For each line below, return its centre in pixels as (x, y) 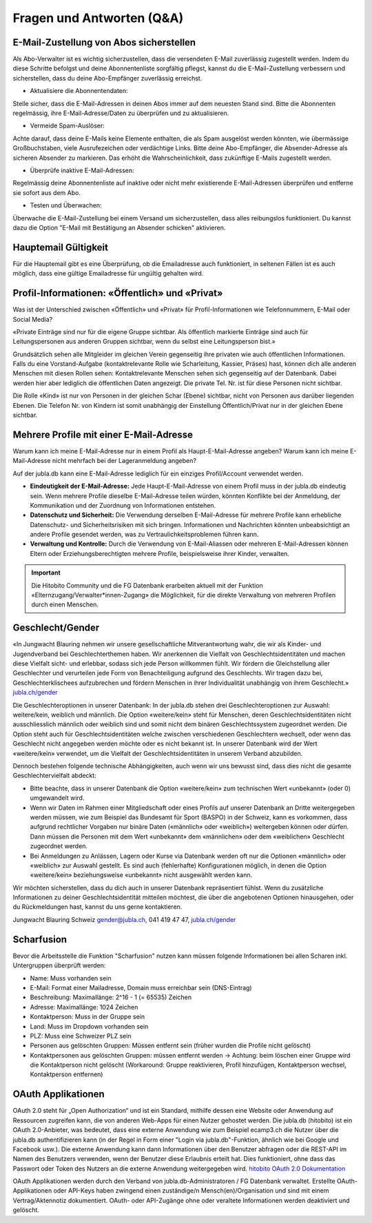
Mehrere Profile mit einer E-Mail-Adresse (103, 434)
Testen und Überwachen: (66, 205)
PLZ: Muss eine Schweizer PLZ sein (81, 1036)
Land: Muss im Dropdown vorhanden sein (89, 1026)
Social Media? (33, 319)
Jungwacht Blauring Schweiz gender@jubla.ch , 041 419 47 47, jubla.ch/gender (124, 919)
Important (46, 573)
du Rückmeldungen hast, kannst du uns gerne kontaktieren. (97, 907)
